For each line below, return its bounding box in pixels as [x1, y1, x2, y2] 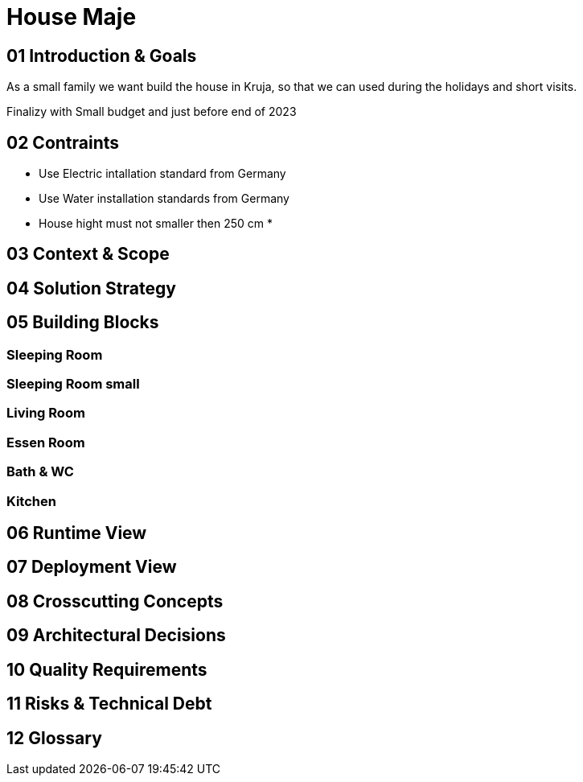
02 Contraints [6, 132, 120, 153]
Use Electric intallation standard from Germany [39, 167, 286, 181]
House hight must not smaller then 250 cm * [39, 216, 273, 231]
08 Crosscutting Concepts [6, 591, 224, 611]
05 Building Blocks [6, 312, 159, 333]
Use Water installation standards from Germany [39, 191, 289, 206]
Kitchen [6, 492, 56, 509]
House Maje [6, 3, 137, 31]
